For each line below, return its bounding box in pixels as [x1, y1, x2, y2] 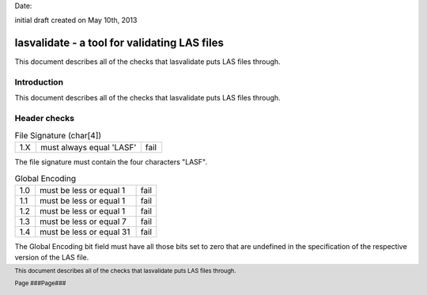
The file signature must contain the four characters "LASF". [14, 157, 208, 166]
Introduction [14, 77, 63, 88]
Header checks [14, 113, 75, 124]
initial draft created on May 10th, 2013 [14, 16, 138, 25]
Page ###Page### [14, 279, 66, 287]
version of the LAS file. [14, 253, 89, 263]
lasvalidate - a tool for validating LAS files [14, 36, 225, 50]
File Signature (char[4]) [14, 130, 102, 141]
